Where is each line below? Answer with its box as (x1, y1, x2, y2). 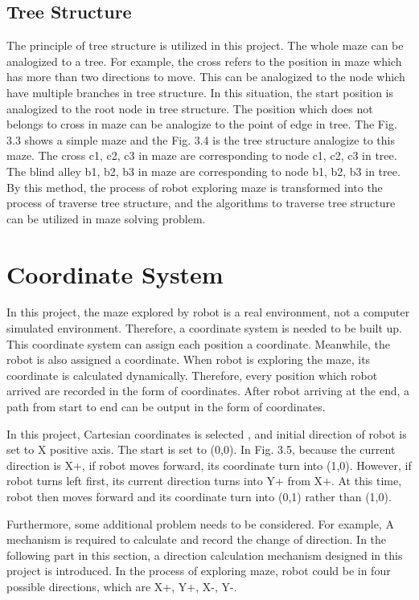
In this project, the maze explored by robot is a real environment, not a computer (6, 304, 410, 320)
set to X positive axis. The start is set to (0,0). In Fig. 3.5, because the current (6, 441, 396, 458)
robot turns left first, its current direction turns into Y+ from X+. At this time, (6, 472, 402, 489)
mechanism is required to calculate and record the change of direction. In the (6, 531, 387, 548)
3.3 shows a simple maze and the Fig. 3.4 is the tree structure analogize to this (6, 131, 395, 148)
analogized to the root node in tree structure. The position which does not (6, 100, 373, 116)
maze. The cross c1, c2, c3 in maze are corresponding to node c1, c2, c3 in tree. (6, 147, 397, 164)
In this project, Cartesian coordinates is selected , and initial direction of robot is (6, 425, 407, 442)
